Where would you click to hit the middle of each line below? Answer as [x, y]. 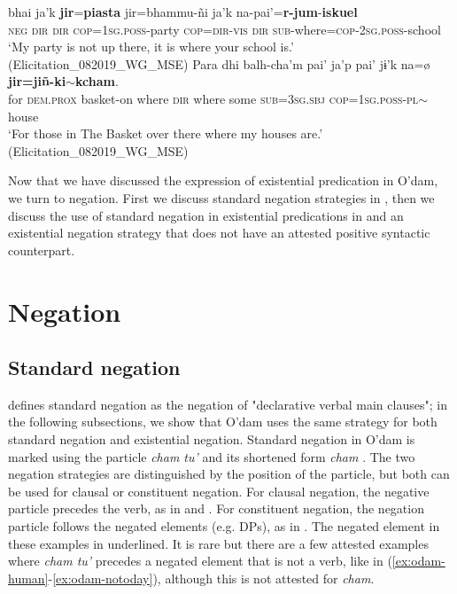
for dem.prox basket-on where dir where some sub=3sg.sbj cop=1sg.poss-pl [213, 98]
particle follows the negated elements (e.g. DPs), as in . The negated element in [224, 526]
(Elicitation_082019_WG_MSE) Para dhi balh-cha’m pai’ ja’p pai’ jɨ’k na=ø [219, 63]
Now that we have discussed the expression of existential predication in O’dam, [223, 180]
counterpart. [42, 250]
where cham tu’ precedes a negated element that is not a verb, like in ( [200, 561]
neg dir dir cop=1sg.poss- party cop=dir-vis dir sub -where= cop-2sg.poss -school [225, 29]
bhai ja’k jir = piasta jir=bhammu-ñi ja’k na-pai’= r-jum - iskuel [183, 12]
